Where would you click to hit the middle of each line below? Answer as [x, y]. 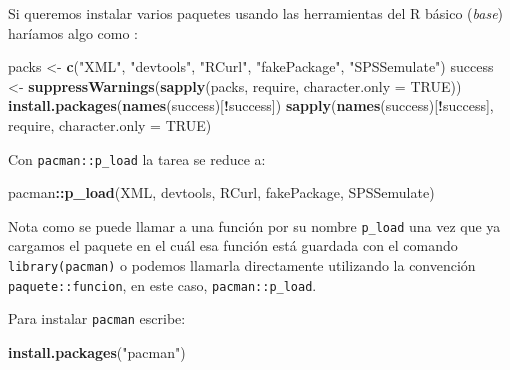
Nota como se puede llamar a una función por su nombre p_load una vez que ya [254, 225]
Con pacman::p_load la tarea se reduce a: [137, 158]
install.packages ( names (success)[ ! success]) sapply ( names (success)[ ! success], [251, 105]
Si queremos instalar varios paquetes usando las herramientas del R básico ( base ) [256, 13]
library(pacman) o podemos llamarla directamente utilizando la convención [242, 265]
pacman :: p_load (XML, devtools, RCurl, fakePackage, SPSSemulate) [221, 192]
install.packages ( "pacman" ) [97, 352]
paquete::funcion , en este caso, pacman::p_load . [162, 284]
